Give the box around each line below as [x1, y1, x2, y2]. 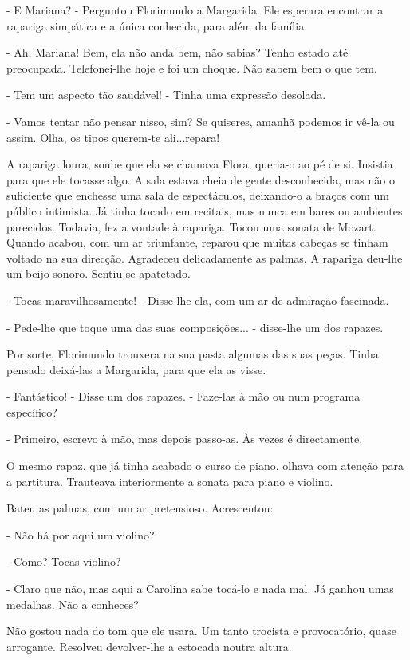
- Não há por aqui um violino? [6, 526, 155, 543]
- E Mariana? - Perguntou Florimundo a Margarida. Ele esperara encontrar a [6, 2, 384, 18]
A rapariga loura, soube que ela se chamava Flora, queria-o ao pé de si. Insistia [6, 156, 393, 172]
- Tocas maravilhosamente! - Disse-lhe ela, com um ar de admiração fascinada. [6, 291, 389, 308]
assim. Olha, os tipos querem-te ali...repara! [6, 128, 220, 145]
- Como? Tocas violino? [6, 553, 121, 570]
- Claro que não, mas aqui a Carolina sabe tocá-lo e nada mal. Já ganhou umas [6, 580, 394, 597]
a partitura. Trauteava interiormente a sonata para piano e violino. [6, 472, 333, 489]
